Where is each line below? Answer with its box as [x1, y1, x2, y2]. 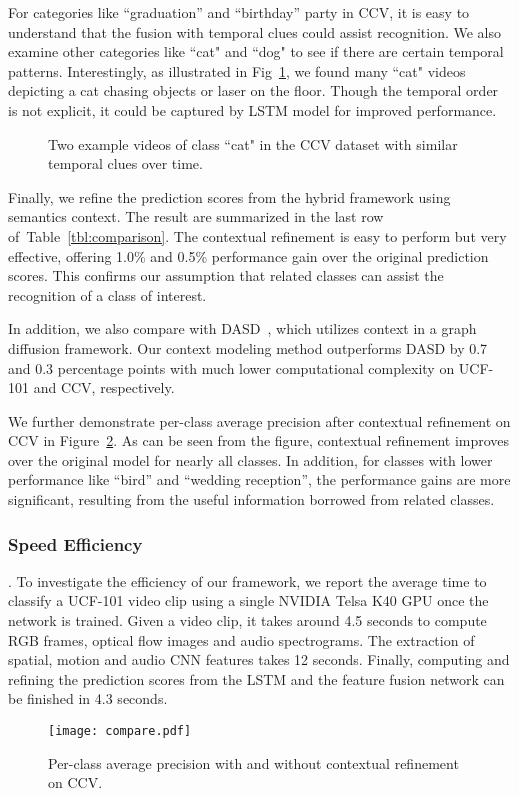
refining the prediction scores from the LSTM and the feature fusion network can [8, 668, 505, 689]
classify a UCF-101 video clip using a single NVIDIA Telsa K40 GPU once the [8, 590, 489, 611]
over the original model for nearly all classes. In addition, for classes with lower [8, 449, 493, 470]
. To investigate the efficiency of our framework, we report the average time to [8, 570, 487, 591]
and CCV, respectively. [33, 377, 175, 398]
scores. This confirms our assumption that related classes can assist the [8, 265, 444, 286]
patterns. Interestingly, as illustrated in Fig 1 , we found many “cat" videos [8, 60, 466, 81]
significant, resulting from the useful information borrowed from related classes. [8, 489, 495, 510]
